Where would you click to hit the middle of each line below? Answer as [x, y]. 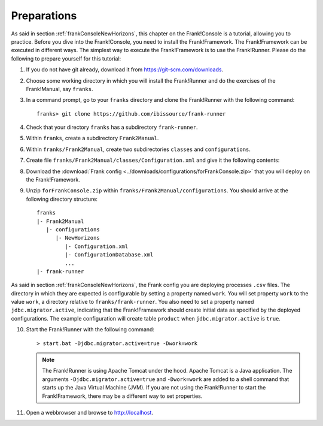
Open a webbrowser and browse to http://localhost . [90, 413]
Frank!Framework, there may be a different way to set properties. [122, 396]
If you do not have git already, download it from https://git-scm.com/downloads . [125, 70]
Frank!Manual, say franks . [60, 89]
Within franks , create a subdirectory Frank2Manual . [92, 138]
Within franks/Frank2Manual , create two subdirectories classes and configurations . [138, 149]
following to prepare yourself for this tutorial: [66, 58]
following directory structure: [62, 199]
